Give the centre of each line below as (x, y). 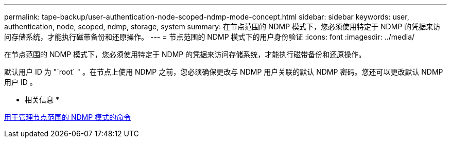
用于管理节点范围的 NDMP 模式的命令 (68, 117)
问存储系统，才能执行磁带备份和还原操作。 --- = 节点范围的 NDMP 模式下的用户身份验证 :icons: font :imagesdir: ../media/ (210, 37)
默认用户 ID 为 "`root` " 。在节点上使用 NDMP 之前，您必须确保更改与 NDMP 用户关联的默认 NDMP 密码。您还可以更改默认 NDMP (224, 72)
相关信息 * (42, 100)
